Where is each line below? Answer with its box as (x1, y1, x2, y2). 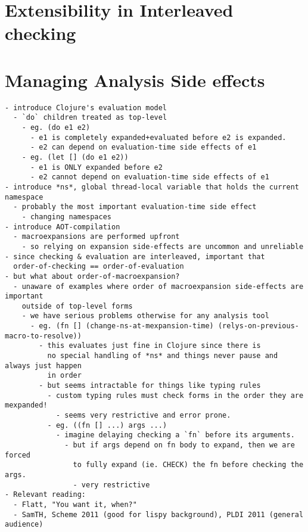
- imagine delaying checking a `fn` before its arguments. (55, 431, 295, 440)
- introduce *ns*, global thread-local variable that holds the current (5, 182, 299, 191)
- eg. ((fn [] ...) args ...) (47, 421, 167, 430)
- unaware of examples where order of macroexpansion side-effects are (13, 282, 304, 291)
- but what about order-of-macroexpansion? (5, 272, 180, 281)
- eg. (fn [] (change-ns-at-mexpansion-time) (30, 322, 214, 331)
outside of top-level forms (21, 301, 133, 310)
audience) (5, 520, 43, 529)
